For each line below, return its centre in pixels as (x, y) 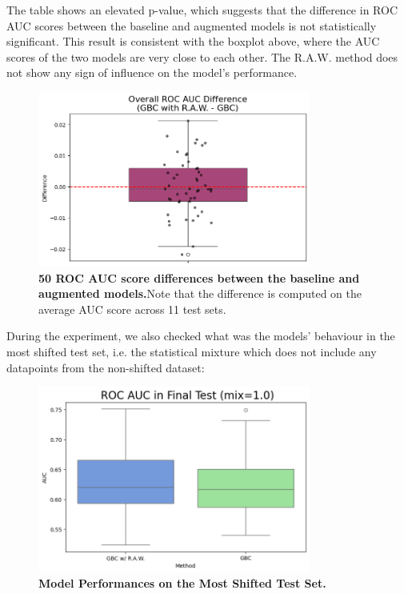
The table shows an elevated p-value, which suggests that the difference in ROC (202, 10)
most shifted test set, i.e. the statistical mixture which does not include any (192, 351)
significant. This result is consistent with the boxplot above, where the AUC (193, 41)
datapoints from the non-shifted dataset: (106, 367)
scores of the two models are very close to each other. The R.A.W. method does (202, 56)
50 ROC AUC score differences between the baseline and (199, 277)
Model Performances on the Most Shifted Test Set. (182, 583)
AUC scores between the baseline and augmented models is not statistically (192, 25)
